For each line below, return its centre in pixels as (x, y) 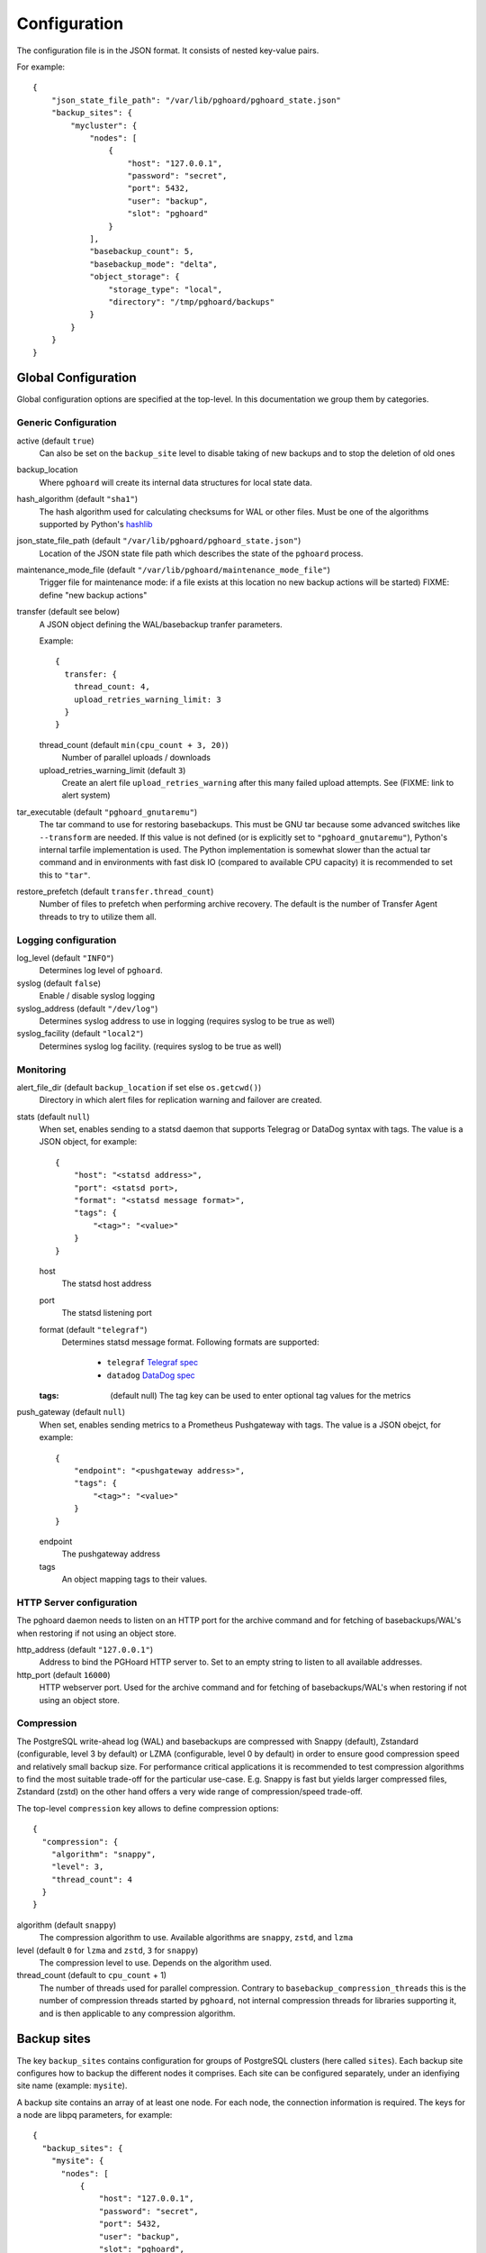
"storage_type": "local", (166, 289)
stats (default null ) (53, 1117)
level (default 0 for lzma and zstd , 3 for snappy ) (108, 1950)
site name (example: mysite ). (72, 2085)
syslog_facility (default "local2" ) (80, 1034)
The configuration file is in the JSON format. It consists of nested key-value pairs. (168, 50)
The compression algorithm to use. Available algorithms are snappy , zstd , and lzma (196, 1938)
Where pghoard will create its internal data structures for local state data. (175, 482)
